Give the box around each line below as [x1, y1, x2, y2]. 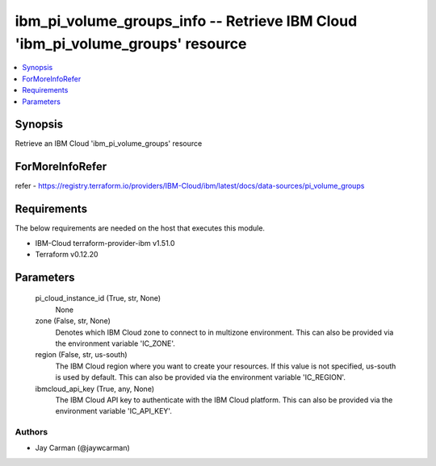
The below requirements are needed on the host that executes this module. [15, 223, 266, 233]
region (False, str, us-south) [35, 350, 128, 360]
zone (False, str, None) [35, 316, 111, 326]
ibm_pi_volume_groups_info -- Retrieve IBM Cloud [15, 12, 358, 30]
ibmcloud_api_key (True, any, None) [35, 384, 155, 393]
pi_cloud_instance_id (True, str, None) [35, 293, 161, 303]
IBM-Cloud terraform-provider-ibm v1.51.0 [35, 238, 175, 248]
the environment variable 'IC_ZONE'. [55, 339, 175, 348]
